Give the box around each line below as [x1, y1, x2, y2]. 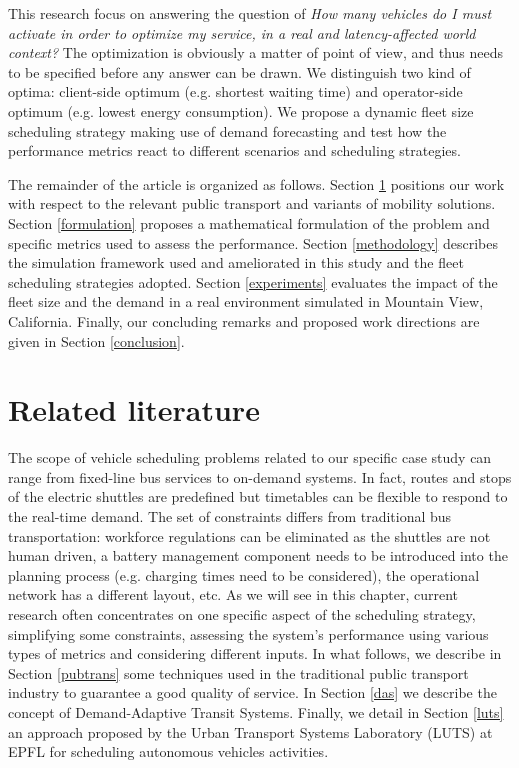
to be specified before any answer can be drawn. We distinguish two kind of [8, 61, 471, 82]
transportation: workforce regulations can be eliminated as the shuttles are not [8, 525, 491, 546]
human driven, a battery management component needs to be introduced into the [8, 545, 508, 566]
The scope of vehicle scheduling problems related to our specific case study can [8, 447, 492, 468]
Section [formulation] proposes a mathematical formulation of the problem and [8, 212, 490, 233]
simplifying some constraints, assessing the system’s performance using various [8, 623, 489, 644]
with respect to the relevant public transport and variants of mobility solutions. [8, 193, 496, 214]
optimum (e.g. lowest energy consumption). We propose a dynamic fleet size [8, 100, 474, 121]
